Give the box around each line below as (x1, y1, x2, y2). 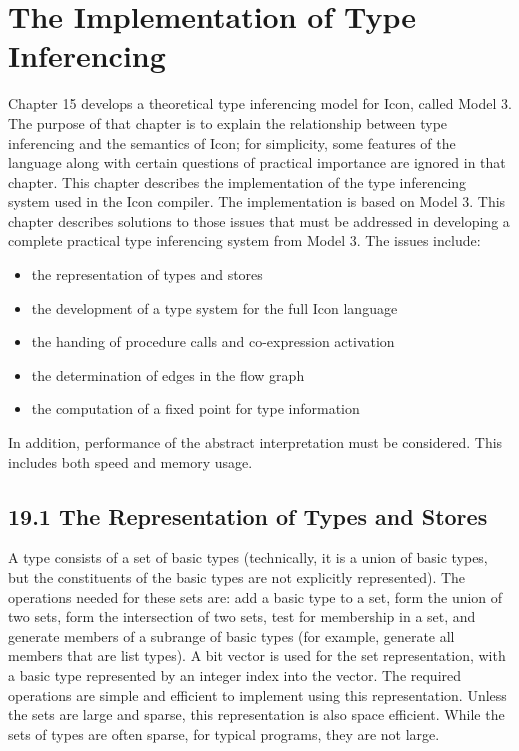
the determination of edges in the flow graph (31, 364, 305, 385)
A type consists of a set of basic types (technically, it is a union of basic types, (8, 547, 488, 568)
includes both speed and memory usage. (8, 451, 253, 472)
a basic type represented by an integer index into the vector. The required (8, 664, 462, 685)
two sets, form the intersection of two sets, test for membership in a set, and (8, 606, 476, 627)
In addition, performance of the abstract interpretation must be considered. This (8, 432, 503, 453)
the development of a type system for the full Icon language (31, 297, 398, 318)
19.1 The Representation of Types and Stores (8, 500, 488, 531)
